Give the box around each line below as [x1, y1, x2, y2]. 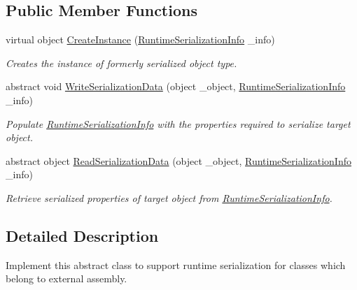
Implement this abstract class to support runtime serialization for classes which [6, 257, 346, 272]
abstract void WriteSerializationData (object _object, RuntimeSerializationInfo [6, 79, 346, 94]
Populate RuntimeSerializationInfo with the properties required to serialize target [6, 116, 351, 131]
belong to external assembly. [6, 271, 127, 286]
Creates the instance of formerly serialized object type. [6, 55, 237, 70]
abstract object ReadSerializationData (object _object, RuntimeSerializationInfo [6, 153, 351, 168]
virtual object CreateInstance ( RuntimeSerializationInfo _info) [6, 32, 275, 47]
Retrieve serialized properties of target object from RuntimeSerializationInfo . [6, 190, 332, 205]
